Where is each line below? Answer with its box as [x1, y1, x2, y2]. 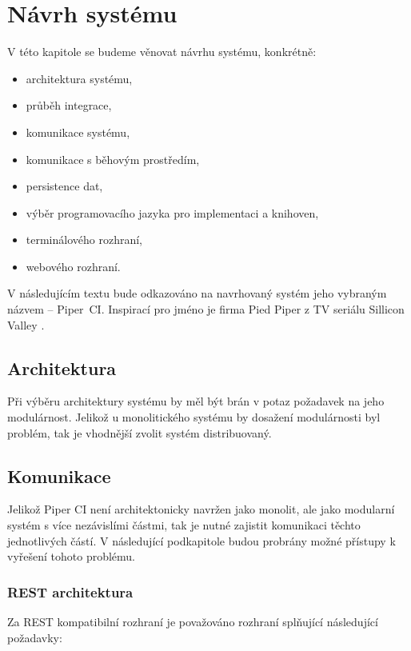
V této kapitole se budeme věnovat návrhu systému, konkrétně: [7, 43, 317, 60]
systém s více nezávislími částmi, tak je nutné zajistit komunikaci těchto [7, 517, 361, 533]
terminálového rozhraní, [26, 231, 142, 248]
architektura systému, [26, 70, 133, 86]
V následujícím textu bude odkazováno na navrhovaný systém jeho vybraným [7, 285, 387, 302]
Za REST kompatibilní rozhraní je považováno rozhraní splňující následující [7, 613, 378, 630]
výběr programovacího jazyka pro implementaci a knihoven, [26, 204, 319, 221]
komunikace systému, [26, 123, 130, 140]
